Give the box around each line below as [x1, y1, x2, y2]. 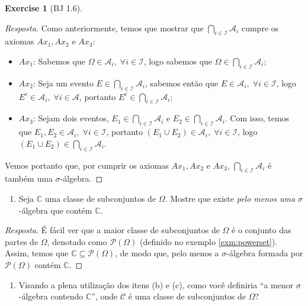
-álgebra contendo [18, 290, 84, 302]
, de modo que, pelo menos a [115, 247, 219, 259]
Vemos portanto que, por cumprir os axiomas [5, 159, 169, 171]
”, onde [91, 290, 118, 302]
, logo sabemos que [143, 54, 213, 67]
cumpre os [241, 21, 279, 34]
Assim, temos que [5, 247, 69, 259]
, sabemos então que [145, 76, 219, 89]
